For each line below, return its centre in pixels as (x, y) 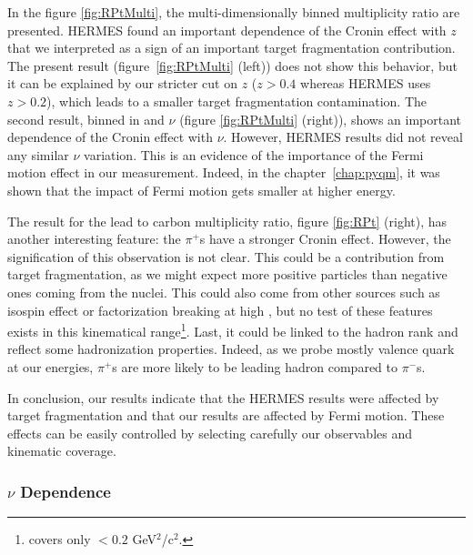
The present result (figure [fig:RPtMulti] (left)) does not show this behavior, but (232, 65)
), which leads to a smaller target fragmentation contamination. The (237, 101)
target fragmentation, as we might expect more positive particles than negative (227, 274)
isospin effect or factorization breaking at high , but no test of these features (220, 310)
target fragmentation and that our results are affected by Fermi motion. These (226, 415)
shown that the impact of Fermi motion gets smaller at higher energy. (201, 190)
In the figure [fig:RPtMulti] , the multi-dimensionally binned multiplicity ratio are (234, 12)
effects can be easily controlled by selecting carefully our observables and (210, 433)
